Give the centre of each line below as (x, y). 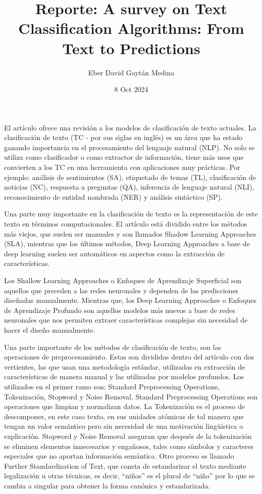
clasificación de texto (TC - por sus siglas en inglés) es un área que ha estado (123, 137)
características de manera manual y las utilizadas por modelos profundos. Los (124, 376)
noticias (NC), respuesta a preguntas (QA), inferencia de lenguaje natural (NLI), (129, 187)
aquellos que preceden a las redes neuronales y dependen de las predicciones (121, 290)
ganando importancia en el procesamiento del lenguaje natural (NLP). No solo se (129, 147)
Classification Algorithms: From (131, 28)
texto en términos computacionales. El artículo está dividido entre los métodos (126, 224)
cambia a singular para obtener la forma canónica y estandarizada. (107, 485)
